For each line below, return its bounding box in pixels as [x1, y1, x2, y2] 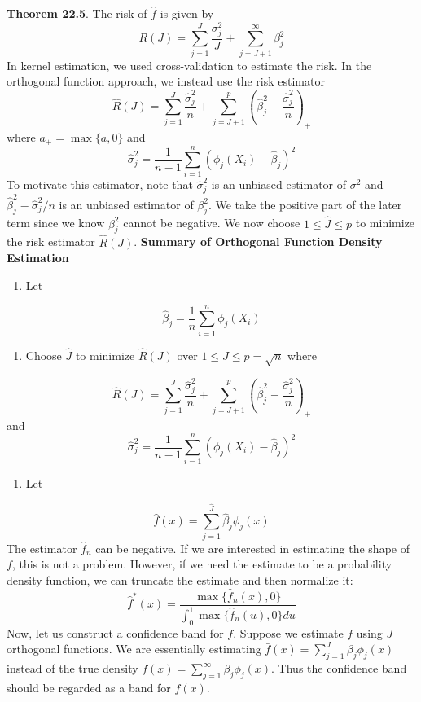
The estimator [7, 539, 77, 556]
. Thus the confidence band [271, 660, 407, 677]
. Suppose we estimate [233, 624, 344, 641]
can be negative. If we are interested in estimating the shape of [95, 539, 410, 556]
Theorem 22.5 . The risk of [7, 5, 147, 21]
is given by [160, 5, 214, 21]
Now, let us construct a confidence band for [7, 624, 224, 641]
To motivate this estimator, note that [7, 176, 193, 193]
